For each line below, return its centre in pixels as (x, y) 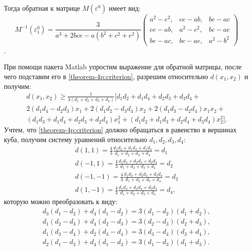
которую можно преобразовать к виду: (61, 201)
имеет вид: (125, 8)
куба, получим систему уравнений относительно (76, 139)
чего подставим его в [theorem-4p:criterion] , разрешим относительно (106, 76)
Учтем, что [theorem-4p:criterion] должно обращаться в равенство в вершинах (120, 130)
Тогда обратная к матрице (42, 8)
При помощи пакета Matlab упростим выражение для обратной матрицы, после (123, 67)
